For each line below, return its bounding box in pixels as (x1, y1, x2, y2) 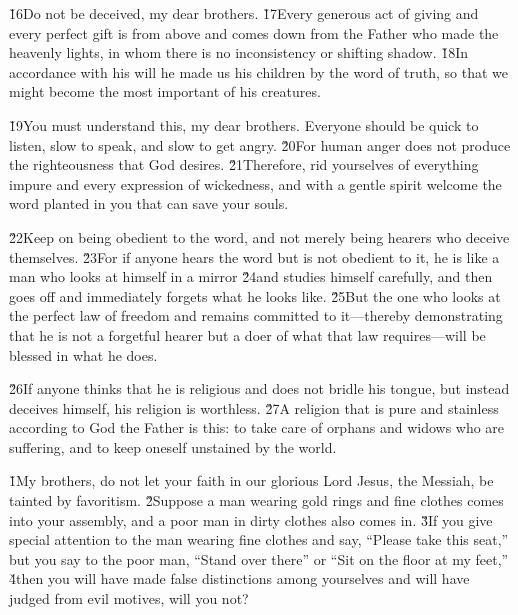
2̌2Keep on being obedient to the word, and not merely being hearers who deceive (9, 226, 510, 247)
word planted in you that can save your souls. (9, 193, 289, 214)
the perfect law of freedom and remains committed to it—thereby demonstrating (9, 305, 503, 326)
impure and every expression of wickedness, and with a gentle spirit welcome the (9, 173, 502, 194)
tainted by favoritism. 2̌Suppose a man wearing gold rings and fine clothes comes (9, 490, 504, 511)
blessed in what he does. (9, 344, 158, 365)
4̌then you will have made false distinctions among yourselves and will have (9, 568, 470, 589)
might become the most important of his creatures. (9, 81, 321, 102)
